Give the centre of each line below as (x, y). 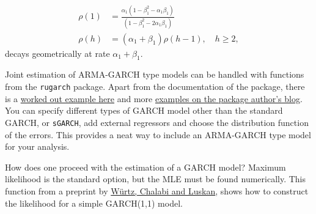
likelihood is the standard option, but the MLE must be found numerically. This (156, 179)
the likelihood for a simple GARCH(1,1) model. (94, 203)
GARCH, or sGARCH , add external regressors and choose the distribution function (157, 122)
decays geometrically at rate (57, 53)
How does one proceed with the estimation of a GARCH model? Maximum (145, 167)
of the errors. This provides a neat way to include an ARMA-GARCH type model (158, 134)
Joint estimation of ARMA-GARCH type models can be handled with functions (155, 74)
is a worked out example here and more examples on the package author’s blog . (154, 98)
